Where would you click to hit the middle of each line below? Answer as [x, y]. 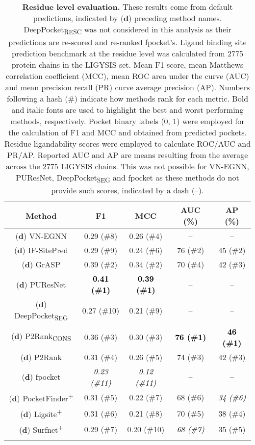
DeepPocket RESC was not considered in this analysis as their [127, 30]
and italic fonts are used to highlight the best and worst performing [127, 110]
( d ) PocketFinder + [41, 397]
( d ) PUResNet [41, 284]
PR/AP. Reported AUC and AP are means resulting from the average [127, 155]
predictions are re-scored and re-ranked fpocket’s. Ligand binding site [127, 42]
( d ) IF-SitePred [41, 250]
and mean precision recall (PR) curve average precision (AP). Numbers [127, 87]
